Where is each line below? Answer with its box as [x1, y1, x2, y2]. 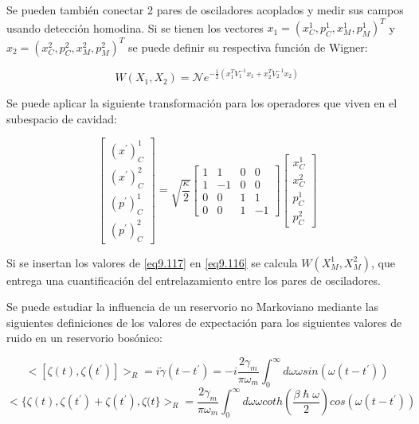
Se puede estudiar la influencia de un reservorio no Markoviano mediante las [6, 298, 379, 315]
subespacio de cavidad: [6, 110, 117, 126]
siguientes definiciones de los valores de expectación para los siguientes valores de [6, 313, 402, 330]
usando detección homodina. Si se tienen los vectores [6, 19, 264, 36]
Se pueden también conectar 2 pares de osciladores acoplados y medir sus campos [6, 2, 404, 18]
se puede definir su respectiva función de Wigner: [128, 38, 368, 55]
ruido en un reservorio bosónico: [6, 329, 163, 346]
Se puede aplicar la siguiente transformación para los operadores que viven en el [6, 95, 397, 111]
